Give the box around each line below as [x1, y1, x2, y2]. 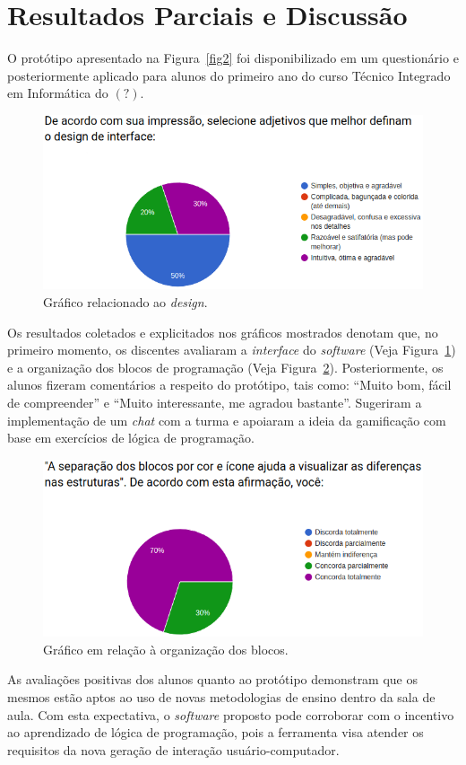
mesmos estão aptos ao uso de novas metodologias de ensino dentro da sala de [7, 688, 436, 707]
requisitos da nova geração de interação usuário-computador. [7, 740, 340, 759]
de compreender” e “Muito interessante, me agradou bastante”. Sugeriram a [7, 392, 422, 411]
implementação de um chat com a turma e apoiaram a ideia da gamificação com [7, 410, 446, 429]
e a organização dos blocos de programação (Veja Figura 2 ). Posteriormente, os [7, 357, 444, 376]
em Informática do [7, 84, 108, 102]
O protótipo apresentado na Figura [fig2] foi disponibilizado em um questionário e [7, 48, 459, 67]
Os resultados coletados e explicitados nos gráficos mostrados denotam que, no [7, 322, 438, 341]
